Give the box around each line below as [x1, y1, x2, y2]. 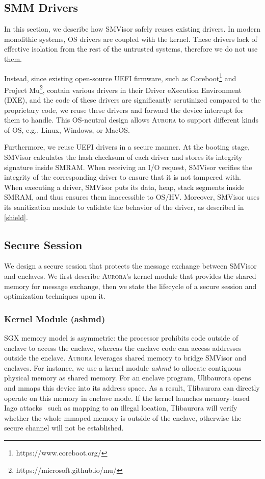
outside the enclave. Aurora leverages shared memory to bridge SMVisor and [4, 352, 247, 363]
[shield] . [4, 211, 28, 222]
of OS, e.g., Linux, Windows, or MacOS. [4, 124, 130, 135]
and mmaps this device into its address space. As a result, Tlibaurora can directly [4, 382, 260, 393]
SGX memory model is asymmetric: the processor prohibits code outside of [4, 332, 238, 343]
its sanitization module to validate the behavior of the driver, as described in [4, 202, 244, 212]
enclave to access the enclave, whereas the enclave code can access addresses [4, 342, 242, 353]
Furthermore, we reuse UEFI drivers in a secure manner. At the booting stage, [4, 141, 250, 152]
